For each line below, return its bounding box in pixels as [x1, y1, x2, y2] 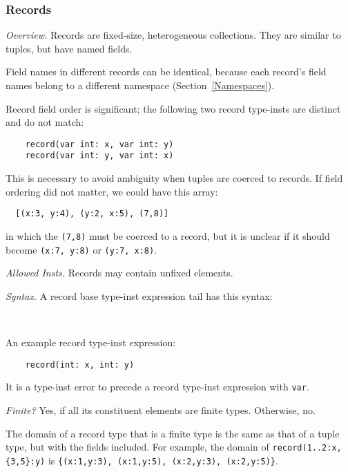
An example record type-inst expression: [6, 335, 176, 350]
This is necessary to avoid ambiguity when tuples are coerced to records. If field [6, 171, 343, 185]
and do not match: [6, 115, 84, 129]
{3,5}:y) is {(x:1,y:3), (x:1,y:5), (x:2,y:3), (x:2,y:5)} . [6, 453, 278, 467]
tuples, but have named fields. [6, 41, 133, 55]
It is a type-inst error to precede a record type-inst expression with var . [6, 379, 309, 394]
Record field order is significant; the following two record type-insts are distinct [6, 101, 341, 115]
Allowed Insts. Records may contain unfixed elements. [6, 265, 233, 280]
